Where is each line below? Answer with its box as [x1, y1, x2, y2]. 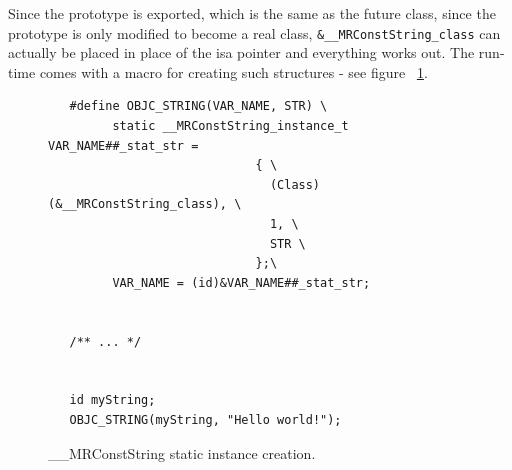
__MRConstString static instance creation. [48, 442, 316, 463]
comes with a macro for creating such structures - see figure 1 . [39, 61, 428, 82]
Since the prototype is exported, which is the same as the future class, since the [8, 3, 496, 23]
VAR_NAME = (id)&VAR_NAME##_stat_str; [112, 275, 371, 290]
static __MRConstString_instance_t [112, 119, 349, 134]
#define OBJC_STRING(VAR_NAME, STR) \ [69, 99, 328, 114]
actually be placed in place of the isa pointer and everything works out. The [8, 42, 475, 63]
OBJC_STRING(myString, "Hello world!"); [69, 412, 342, 427]
